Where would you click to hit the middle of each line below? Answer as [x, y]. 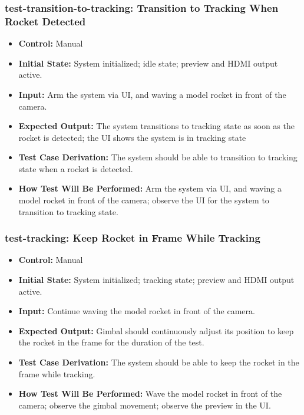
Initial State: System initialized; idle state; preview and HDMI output [148, 63]
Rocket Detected [45, 21]
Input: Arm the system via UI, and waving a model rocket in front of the [152, 94]
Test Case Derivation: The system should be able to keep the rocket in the [159, 362]
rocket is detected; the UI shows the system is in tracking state [132, 137]
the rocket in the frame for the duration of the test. [111, 342]
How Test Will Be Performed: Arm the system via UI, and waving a [150, 188]
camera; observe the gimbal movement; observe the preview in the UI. [145, 405]
